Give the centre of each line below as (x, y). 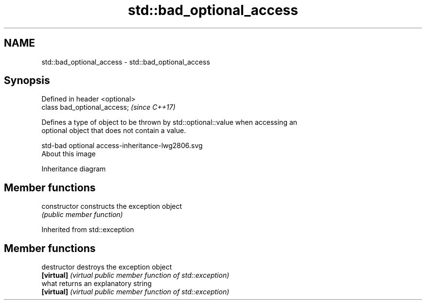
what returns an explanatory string (97, 284)
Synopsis (27, 81)
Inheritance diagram (74, 169)
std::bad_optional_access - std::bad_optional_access (126, 62)
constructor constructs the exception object (112, 206)
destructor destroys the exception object (107, 267)
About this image (69, 154)
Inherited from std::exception (88, 230)
